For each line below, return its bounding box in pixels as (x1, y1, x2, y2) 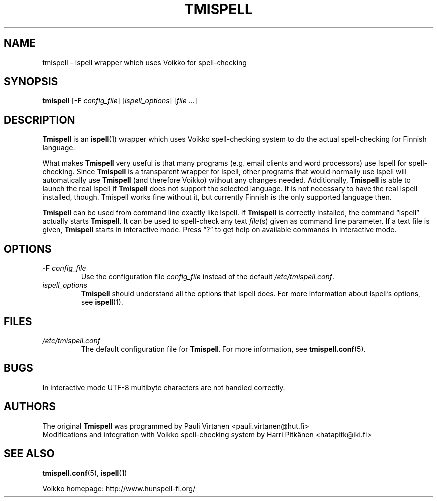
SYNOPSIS (4, 75, 58, 88)
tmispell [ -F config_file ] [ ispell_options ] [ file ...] (42, 96, 197, 105)
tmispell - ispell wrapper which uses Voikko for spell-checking (42, 58, 247, 67)
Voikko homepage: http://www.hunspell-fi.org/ (42, 484, 196, 493)
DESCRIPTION (4, 113, 75, 126)
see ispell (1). (81, 298, 123, 307)
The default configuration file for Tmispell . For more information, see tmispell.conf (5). (81, 344, 366, 353)
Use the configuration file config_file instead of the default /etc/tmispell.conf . (81, 272, 335, 281)
